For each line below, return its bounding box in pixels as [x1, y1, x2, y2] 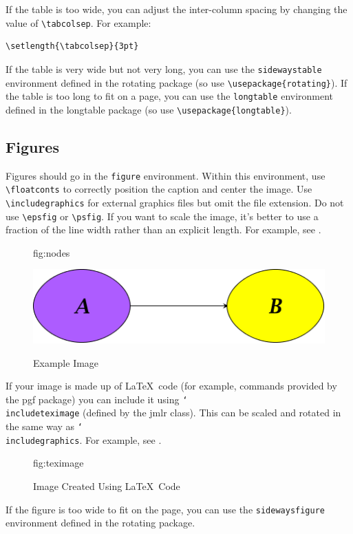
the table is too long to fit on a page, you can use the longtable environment [6, 89, 334, 103]
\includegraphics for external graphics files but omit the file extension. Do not [6, 195, 344, 209]
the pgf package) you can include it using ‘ [6, 392, 188, 406]
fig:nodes [33, 245, 70, 259]
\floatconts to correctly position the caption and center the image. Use [6, 182, 312, 196]
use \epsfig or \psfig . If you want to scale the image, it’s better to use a [6, 209, 319, 223]
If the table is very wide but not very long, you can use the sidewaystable [6, 61, 322, 76]
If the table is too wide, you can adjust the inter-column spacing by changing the [6, 2, 347, 16]
